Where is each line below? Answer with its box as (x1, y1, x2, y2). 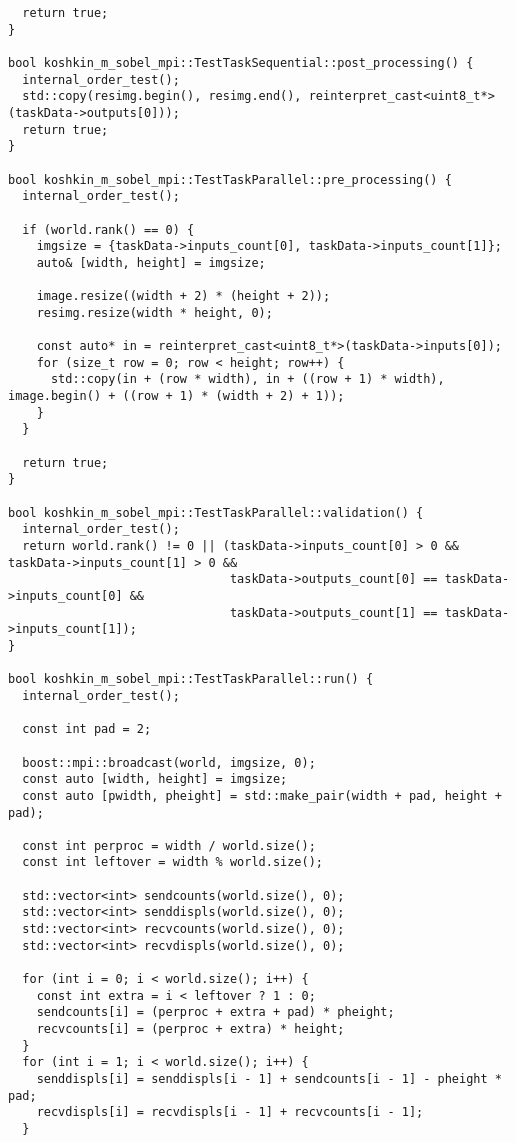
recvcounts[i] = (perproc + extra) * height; (36, 1022, 345, 1037)
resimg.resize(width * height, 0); (36, 305, 273, 320)
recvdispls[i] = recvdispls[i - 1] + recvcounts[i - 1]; (36, 1105, 424, 1120)
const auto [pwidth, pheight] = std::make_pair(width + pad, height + (22, 788, 502, 803)
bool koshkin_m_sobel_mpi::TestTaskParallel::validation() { (8, 505, 424, 520)
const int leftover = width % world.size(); (22, 855, 323, 870)
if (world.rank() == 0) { (22, 222, 195, 237)
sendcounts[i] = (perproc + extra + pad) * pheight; (36, 1005, 395, 1020)
